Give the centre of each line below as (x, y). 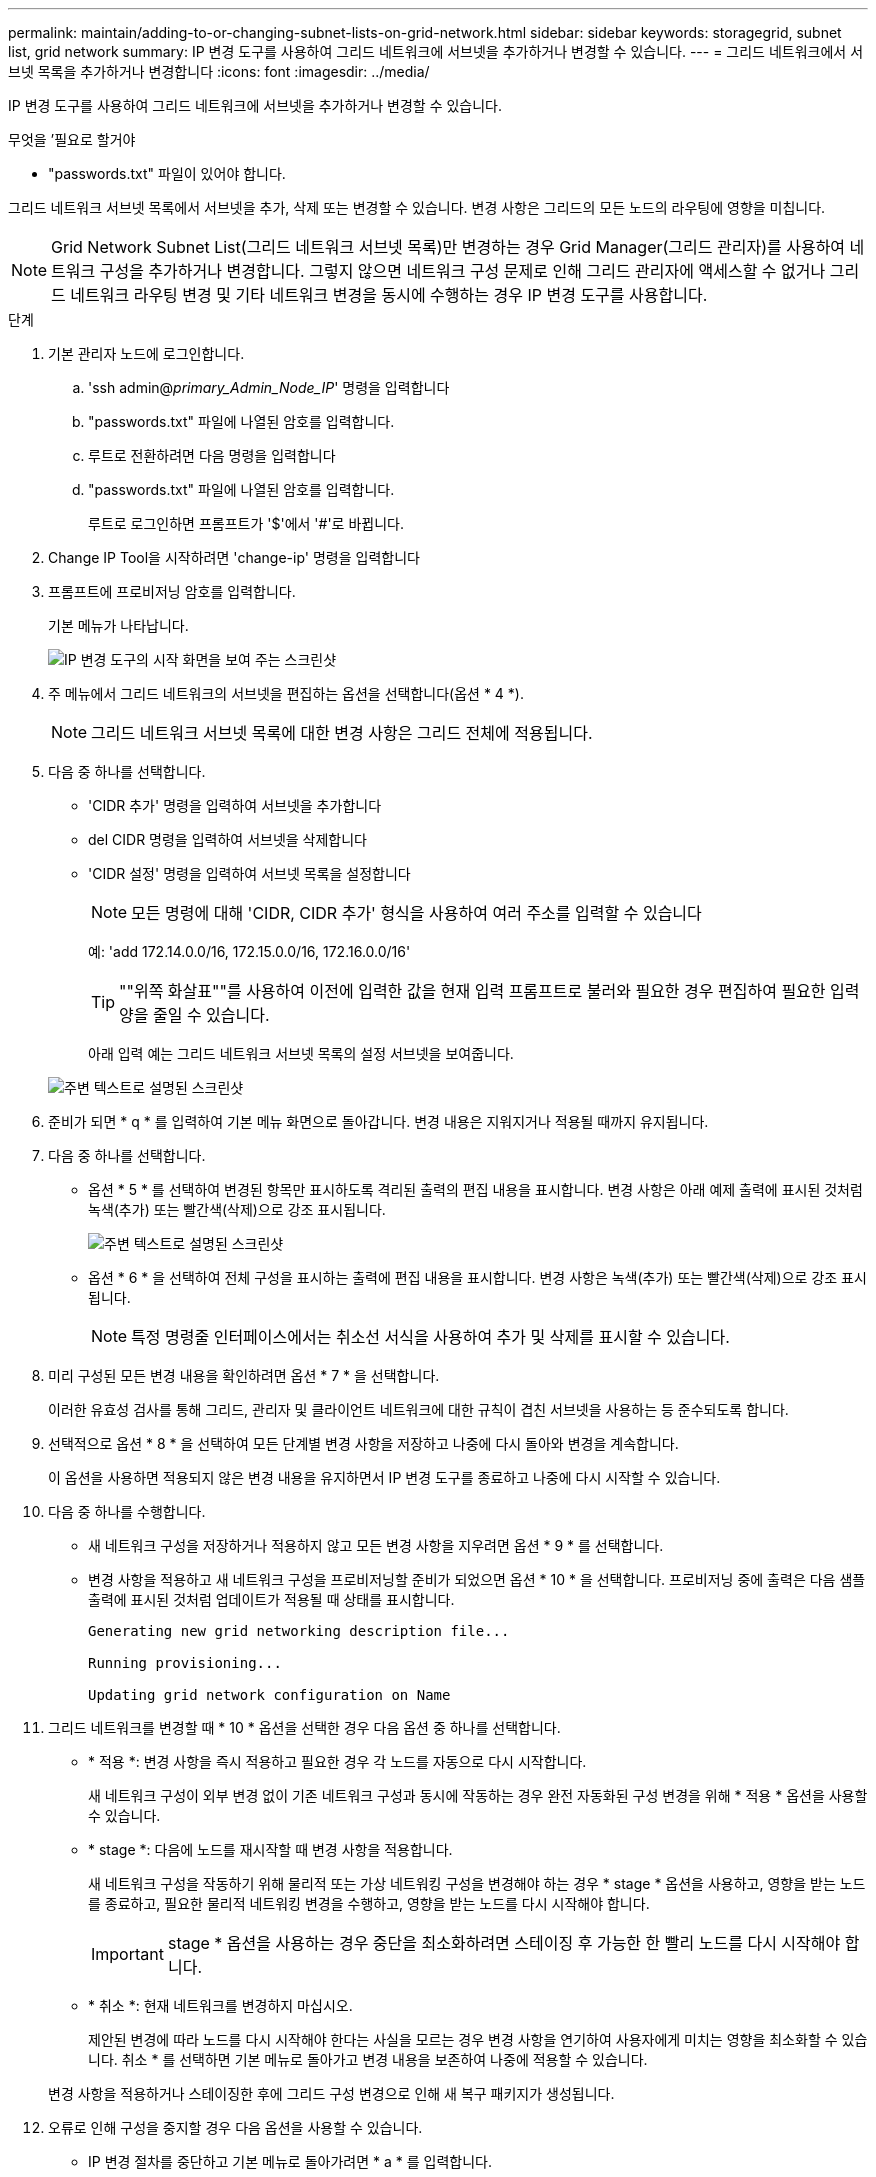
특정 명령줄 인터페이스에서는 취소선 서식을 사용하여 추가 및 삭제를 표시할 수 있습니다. (430, 1337)
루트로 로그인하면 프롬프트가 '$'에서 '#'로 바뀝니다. (246, 523)
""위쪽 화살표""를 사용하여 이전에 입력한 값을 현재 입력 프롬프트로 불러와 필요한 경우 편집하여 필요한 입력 (489, 991)
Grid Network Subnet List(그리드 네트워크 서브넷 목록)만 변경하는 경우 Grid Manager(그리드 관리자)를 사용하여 (448, 247)
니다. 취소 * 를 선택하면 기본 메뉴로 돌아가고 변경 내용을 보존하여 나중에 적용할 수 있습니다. (368, 2059)
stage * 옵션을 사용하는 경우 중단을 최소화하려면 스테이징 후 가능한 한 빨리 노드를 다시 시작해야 (504, 1943)
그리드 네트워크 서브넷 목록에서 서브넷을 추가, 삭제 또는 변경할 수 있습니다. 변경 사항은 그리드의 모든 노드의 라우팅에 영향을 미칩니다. (417, 207)
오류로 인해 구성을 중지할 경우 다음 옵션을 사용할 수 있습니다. (235, 2127)
